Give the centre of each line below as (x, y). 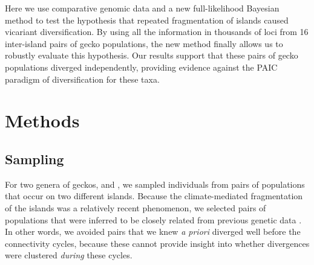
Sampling (34, 158)
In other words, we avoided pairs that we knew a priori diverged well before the (153, 231)
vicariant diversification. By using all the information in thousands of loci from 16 (157, 32)
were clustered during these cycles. (69, 255)
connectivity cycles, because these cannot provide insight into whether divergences (157, 243)
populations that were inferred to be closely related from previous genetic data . (153, 219)
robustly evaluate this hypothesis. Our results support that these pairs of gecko (152, 55)
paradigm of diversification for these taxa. (82, 79)
